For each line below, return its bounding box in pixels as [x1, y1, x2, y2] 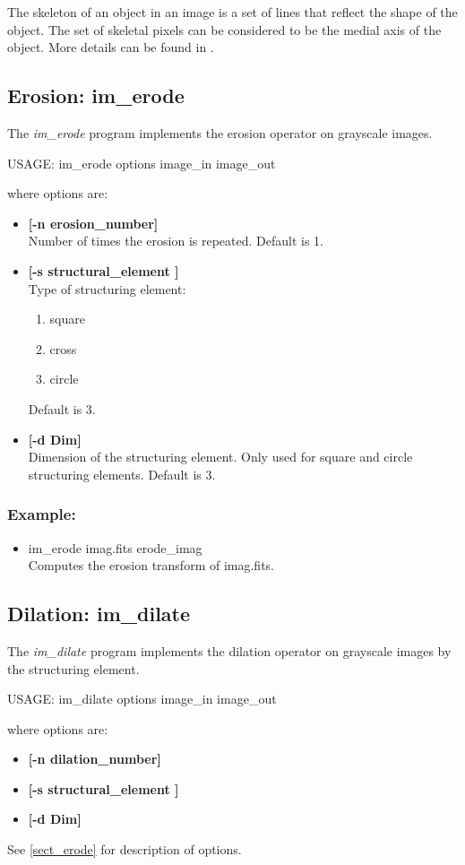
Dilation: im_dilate [7, 600, 191, 627]
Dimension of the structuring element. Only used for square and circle [28, 447, 413, 466]
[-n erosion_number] [28, 213, 159, 232]
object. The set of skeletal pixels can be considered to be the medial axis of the [7, 20, 442, 39]
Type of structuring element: [28, 279, 186, 298]
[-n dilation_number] [28, 749, 161, 768]
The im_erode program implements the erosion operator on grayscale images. [7, 123, 433, 142]
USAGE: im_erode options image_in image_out [7, 153, 276, 172]
